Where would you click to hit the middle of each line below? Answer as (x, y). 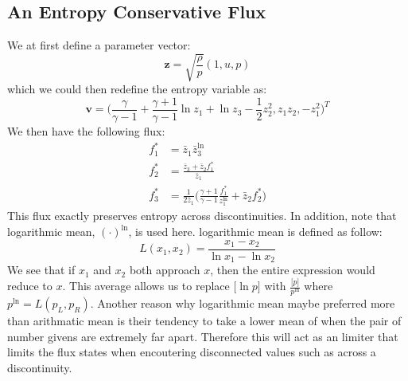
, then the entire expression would (293, 270)
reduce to (30, 286)
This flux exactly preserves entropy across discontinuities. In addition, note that (202, 216)
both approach (165, 270)
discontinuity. (40, 367)
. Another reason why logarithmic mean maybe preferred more (243, 303)
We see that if (41, 270)
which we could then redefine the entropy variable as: (137, 89)
